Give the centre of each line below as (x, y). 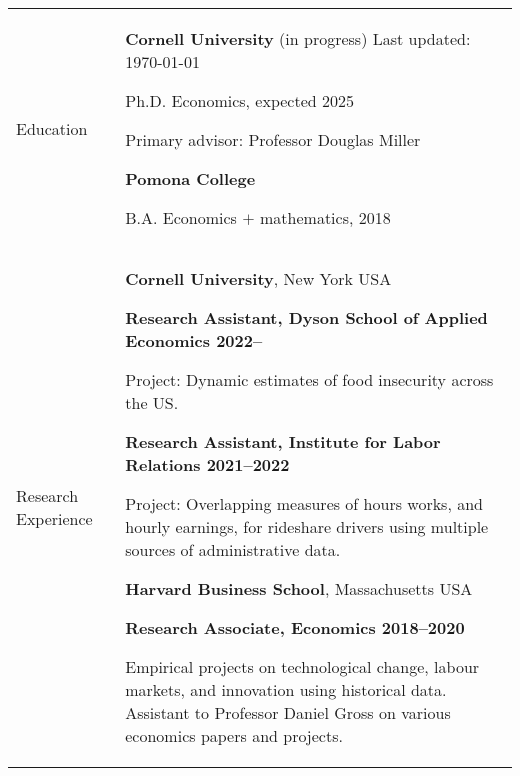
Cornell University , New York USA (258, 278)
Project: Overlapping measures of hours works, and (304, 503)
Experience (54, 518)
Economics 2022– (194, 340)
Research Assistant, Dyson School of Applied (306, 317)
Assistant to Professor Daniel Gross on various (288, 712)
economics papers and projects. (234, 735)
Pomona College (190, 178)
